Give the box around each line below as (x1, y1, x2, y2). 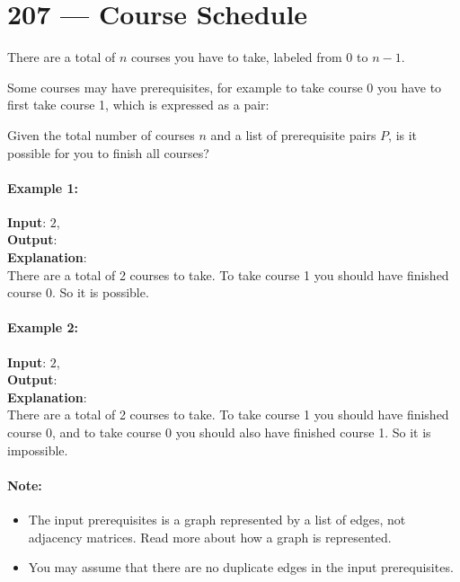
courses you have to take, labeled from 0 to (130, 48, 368, 66)
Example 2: (7, 318, 78, 337)
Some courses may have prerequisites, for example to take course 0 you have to (7, 77, 442, 96)
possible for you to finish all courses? (7, 143, 209, 162)
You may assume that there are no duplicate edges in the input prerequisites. (28, 558, 454, 577)
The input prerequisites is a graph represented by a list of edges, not (28, 510, 406, 529)
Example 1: (7, 178, 78, 197)
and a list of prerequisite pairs (210, 125, 376, 144)
